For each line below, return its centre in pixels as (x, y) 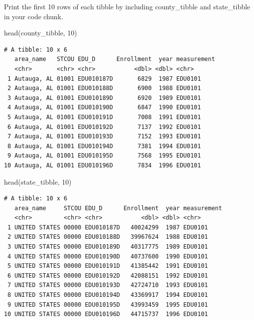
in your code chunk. (34, 16)
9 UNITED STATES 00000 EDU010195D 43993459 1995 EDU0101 (108, 304)
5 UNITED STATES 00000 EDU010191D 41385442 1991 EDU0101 (108, 266)
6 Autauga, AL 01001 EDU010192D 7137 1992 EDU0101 (104, 127)
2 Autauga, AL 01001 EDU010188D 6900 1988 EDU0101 (104, 88)
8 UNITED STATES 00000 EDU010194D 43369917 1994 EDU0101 (108, 295)
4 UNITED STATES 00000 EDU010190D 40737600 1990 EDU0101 (108, 256)
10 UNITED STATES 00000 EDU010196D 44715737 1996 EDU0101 (106, 314)
